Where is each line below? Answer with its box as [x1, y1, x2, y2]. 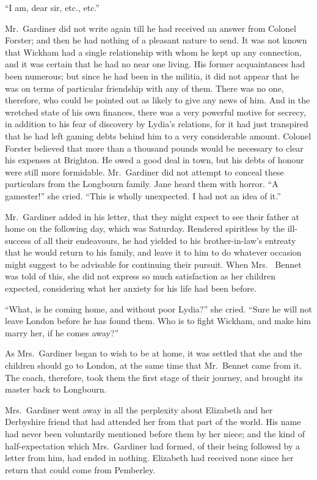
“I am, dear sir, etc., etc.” [5, 1, 100, 13]
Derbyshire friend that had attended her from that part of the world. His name [5, 415, 301, 428]
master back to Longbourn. [5, 383, 107, 396]
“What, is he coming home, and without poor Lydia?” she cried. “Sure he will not [5, 302, 312, 315]
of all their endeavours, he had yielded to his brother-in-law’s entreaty [34, 234, 296, 246]
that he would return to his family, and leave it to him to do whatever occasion [5, 246, 302, 259]
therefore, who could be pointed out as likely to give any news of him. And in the [5, 94, 310, 106]
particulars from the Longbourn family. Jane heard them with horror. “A [5, 177, 279, 190]
